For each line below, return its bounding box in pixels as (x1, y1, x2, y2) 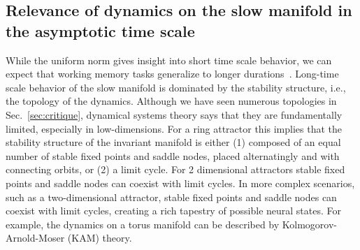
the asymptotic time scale (6, 20, 195, 41)
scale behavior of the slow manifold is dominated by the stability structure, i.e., (6, 80, 346, 94)
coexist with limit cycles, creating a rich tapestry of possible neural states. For (6, 203, 342, 218)
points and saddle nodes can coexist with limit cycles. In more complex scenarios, (6, 175, 355, 190)
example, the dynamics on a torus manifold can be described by (6, 216, 280, 231)
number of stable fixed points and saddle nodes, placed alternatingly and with (6, 148, 340, 163)
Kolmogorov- (282, 216, 338, 231)
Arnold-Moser (6, 230, 65, 245)
